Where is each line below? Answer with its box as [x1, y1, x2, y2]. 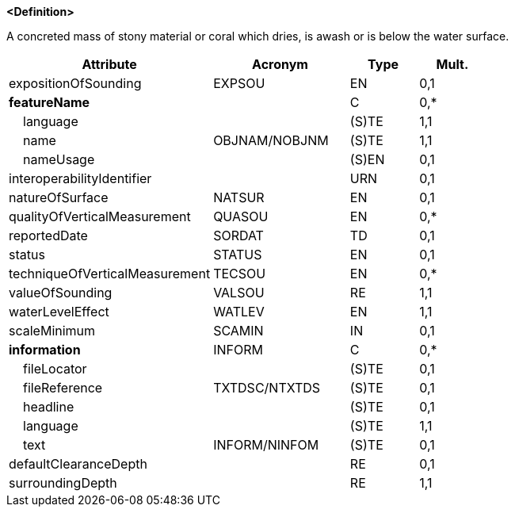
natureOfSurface [9, 190, 109, 205]
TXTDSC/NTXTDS [213, 380, 321, 396]
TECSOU [213, 266, 266, 281]
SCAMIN [213, 323, 264, 339]
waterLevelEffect [9, 304, 109, 320]
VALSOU [213, 285, 265, 301]
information [9, 342, 81, 358]
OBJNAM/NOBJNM [213, 132, 329, 148]
